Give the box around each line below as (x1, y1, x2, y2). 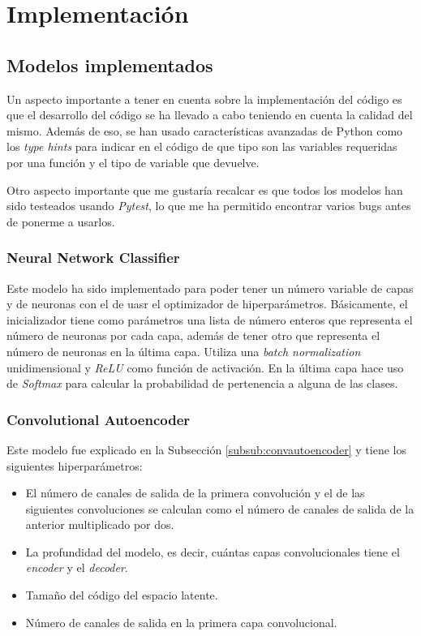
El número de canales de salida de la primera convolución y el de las (25, 484, 365, 501)
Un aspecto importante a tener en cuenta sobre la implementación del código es (6, 90, 402, 107)
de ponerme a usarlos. (6, 213, 115, 230)
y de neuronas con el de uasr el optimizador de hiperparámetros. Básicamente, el (6, 295, 408, 312)
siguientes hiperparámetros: (6, 457, 143, 474)
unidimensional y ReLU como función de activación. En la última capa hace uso (6, 359, 404, 376)
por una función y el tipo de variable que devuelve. (6, 153, 260, 170)
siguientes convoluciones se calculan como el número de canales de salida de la (25, 500, 415, 517)
